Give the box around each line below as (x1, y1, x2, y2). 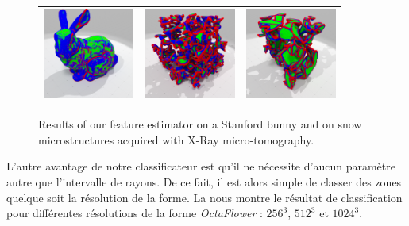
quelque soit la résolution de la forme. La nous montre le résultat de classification (6, 189, 403, 205)
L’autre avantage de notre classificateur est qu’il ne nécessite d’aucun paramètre (6, 158, 395, 174)
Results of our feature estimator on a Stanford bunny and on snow (38, 116, 362, 132)
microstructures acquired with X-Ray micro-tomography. (38, 131, 314, 147)
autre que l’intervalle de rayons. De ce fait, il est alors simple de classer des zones (6, 174, 402, 190)
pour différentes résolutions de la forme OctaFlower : (6, 205, 263, 221)
